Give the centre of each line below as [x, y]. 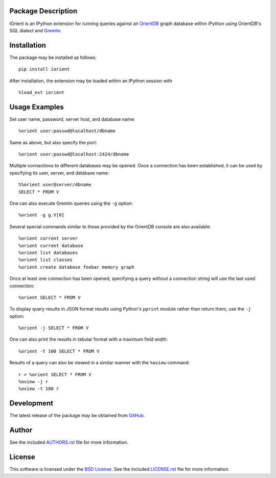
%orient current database [51, 245]
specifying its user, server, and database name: [59, 173]
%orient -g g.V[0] [42, 215]
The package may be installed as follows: [53, 57]
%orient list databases [48, 253]
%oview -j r [33, 382]
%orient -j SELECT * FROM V [54, 328]
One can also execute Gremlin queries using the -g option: [71, 203]
